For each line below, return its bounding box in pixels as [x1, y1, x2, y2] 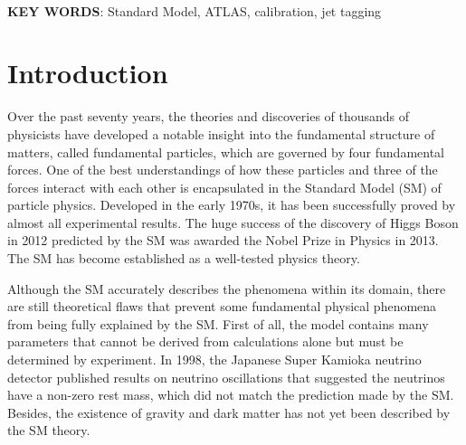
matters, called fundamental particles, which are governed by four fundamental [7, 142, 444, 161]
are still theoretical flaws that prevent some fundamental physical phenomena [7, 297, 437, 316]
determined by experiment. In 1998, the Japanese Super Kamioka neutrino [7, 350, 422, 369]
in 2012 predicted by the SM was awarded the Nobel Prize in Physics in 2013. [7, 231, 439, 250]
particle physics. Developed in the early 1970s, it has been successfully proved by [7, 195, 456, 214]
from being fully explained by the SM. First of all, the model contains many [7, 314, 429, 333]
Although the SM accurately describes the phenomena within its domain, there [7, 279, 446, 298]
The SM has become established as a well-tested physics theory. [7, 249, 360, 268]
